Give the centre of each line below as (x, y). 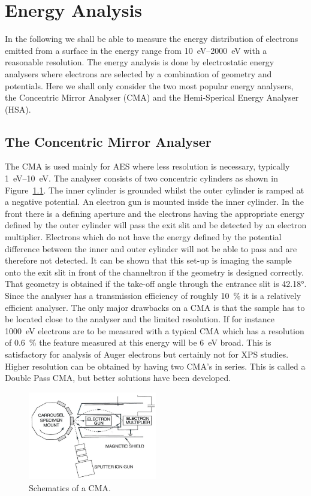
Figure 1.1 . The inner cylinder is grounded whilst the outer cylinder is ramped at (155, 190)
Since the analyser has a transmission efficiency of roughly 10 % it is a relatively (153, 296)
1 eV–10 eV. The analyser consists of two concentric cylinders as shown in (141, 178)
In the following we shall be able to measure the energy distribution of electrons (152, 39)
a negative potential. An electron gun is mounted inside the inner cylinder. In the (154, 202)
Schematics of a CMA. (70, 487)
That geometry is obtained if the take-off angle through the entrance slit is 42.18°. (156, 284)
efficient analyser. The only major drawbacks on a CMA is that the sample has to (155, 307)
